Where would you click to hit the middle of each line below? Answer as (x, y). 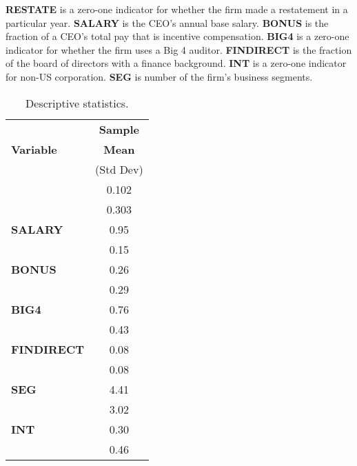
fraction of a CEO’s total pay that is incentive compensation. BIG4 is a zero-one (177, 36)
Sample (119, 129)
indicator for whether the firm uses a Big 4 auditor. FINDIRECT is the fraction (179, 49)
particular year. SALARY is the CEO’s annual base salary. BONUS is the (167, 22)
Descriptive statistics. (77, 103)
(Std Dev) (119, 169)
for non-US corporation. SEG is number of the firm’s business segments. (159, 76)
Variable (34, 149)
